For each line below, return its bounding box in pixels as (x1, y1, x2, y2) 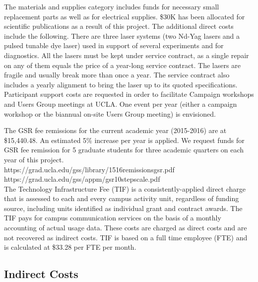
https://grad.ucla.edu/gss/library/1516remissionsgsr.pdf (4, 164, 175, 174)
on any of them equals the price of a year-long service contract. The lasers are (4, 60, 241, 70)
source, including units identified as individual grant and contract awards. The (4, 203, 243, 213)
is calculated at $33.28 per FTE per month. (4, 242, 136, 252)
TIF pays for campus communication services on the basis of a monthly (4, 212, 221, 223)
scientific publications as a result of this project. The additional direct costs (4, 21, 234, 31)
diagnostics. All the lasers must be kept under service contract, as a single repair (4, 50, 249, 60)
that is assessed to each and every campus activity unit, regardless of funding (4, 193, 239, 204)
